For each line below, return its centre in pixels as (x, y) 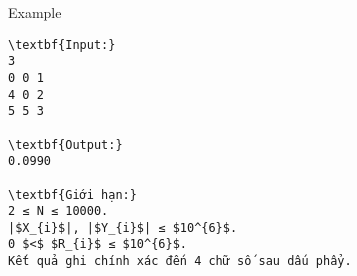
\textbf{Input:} (62, 44)
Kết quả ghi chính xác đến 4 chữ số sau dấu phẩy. (180, 261)
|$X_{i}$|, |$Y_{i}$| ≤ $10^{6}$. (123, 227)
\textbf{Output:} (65, 144)
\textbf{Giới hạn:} (72, 194)
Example (35, 12)
